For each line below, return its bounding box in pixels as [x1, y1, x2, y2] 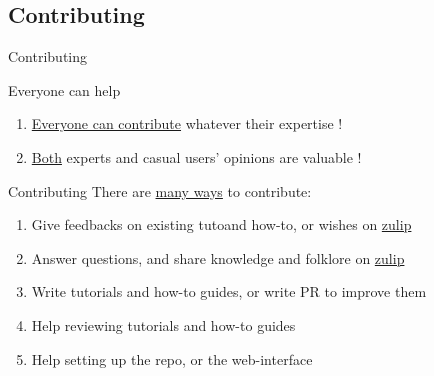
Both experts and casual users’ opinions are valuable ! [31, 146, 362, 167]
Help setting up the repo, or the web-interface [31, 348, 313, 369]
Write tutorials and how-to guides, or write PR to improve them [31, 281, 427, 302]
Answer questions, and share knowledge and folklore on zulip [31, 247, 405, 268]
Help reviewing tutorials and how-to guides [31, 314, 296, 335]
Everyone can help [8, 79, 121, 100]
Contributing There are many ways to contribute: [8, 180, 312, 201]
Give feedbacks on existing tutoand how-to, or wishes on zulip [31, 214, 412, 235]
